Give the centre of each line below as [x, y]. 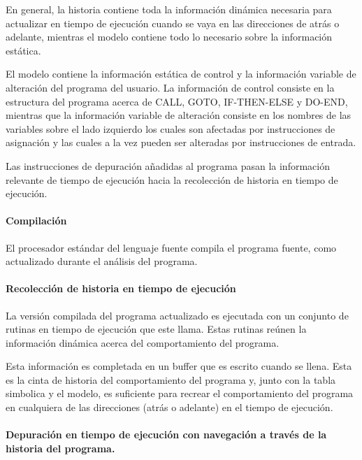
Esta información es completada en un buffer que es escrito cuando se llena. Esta [179, 366]
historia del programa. [60, 448]
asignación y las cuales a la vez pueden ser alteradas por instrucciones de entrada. [181, 142]
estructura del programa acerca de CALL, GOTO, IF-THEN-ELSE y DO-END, [177, 101]
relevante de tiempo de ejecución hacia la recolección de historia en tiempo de [172, 179]
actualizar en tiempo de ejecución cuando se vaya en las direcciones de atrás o [173, 23]
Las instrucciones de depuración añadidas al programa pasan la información [168, 165]
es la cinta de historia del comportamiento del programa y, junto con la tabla [171, 379]
